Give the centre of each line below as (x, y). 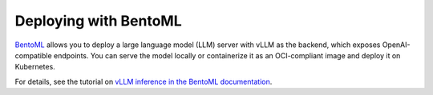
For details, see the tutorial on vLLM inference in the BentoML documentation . (144, 81)
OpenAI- (396, 45)
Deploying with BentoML (98, 21)
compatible (33, 55)
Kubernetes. (35, 67)
